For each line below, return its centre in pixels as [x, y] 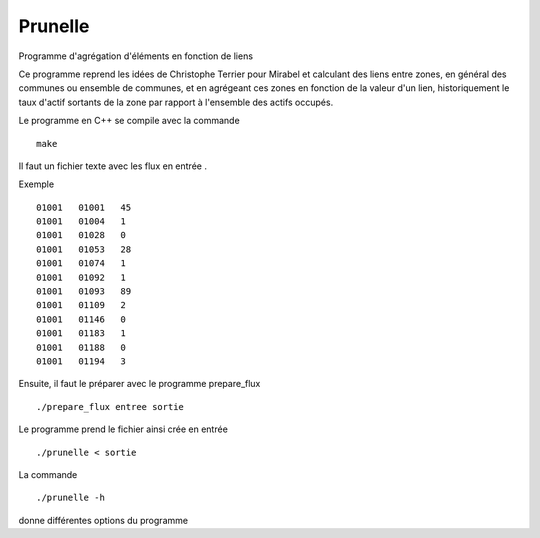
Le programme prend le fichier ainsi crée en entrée [123, 429]
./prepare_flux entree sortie [110, 406]
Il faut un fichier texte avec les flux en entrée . [112, 166]
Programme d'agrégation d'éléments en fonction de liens [136, 56]
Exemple [36, 184]
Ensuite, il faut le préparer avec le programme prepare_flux [139, 384]
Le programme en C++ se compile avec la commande [129, 121]
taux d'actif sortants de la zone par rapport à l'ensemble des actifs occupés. [176, 102]
